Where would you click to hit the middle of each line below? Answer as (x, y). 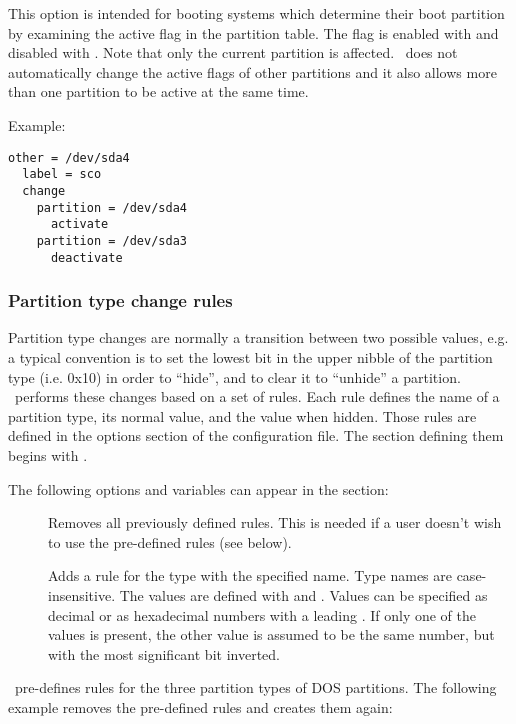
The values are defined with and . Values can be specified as (303, 594)
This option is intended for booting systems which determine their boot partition (256, 13)
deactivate (86, 257)
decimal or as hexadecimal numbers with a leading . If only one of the (262, 614)
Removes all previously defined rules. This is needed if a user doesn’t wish (275, 522)
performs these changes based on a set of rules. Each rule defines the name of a (257, 396)
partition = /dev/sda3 (111, 240)
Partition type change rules (120, 300)
